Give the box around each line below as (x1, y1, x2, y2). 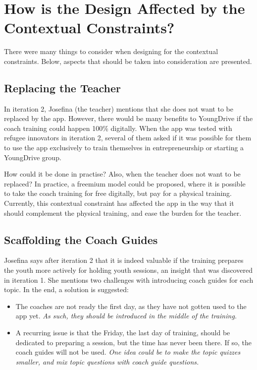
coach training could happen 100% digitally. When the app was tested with (4, 123, 232, 133)
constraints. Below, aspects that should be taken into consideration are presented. (4, 56, 252, 66)
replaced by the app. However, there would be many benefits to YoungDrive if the (4, 113, 253, 123)
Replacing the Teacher (4, 80, 121, 95)
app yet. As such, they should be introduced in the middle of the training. (15, 310, 237, 321)
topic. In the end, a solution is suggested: (4, 284, 129, 295)
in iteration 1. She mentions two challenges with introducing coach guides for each (4, 274, 254, 285)
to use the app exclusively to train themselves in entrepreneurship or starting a (4, 142, 244, 153)
